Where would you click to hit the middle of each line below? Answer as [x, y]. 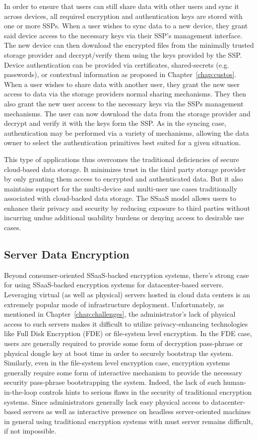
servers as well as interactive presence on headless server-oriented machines [137, 411]
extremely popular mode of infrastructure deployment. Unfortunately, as [114, 304]
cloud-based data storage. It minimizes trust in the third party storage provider [125, 169]
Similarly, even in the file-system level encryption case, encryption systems [117, 363]
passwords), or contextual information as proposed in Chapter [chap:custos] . [120, 74]
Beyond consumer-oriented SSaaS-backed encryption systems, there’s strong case [127, 275]
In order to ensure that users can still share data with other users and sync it [122, 6]
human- [234, 382]
